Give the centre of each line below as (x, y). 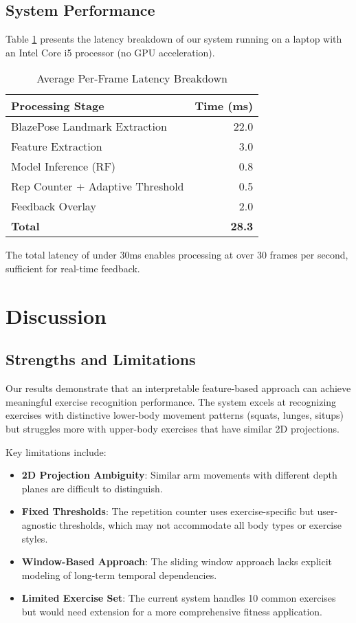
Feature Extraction (57, 146)
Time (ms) (224, 106)
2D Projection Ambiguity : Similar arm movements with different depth (179, 475)
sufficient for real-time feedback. (73, 268)
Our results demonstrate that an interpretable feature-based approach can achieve (178, 388)
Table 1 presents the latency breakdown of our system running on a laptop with (174, 39)
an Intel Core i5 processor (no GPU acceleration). (110, 52)
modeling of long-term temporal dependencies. (119, 575)
